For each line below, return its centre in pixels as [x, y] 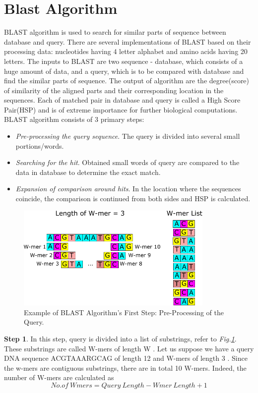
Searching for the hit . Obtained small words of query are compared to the [128, 162]
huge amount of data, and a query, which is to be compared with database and [124, 71]
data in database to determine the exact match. [88, 172]
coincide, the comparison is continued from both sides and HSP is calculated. [133, 198]
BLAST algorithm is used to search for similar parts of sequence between [115, 32]
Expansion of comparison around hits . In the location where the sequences [128, 189]
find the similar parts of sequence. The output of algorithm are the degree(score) [127, 81]
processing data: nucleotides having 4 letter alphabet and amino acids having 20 [126, 51]
